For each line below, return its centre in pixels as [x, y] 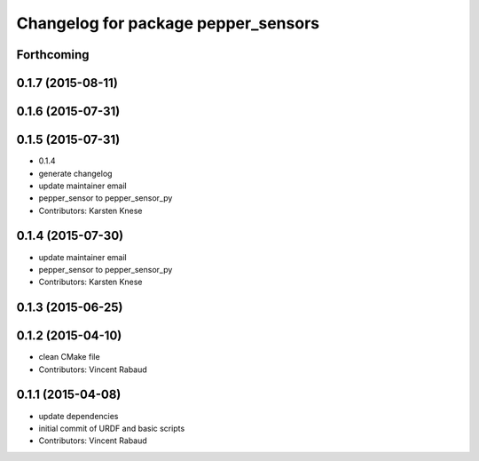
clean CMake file [70, 357]
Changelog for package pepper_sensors [168, 23]
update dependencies [79, 416]
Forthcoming [53, 55]
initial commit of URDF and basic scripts [112, 428]
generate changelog [75, 173]
